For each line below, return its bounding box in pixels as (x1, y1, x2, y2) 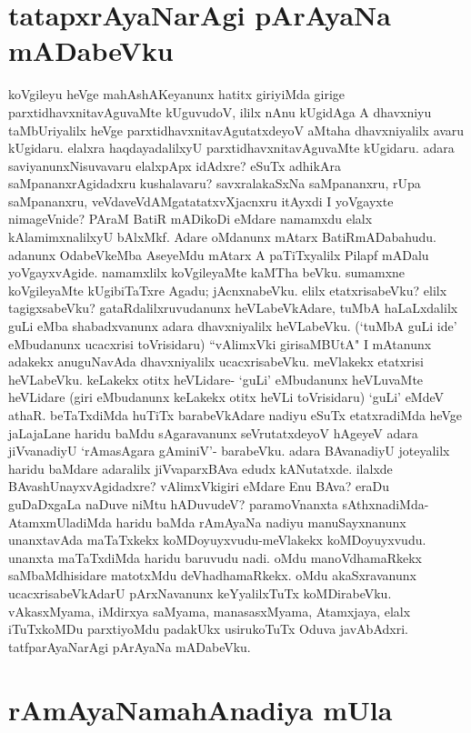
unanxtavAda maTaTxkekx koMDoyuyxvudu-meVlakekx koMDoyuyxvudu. (8, 530, 426, 549)
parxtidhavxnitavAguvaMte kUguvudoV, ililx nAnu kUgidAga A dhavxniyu (8, 102, 432, 121)
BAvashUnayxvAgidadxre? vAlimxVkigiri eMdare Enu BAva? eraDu (8, 477, 390, 496)
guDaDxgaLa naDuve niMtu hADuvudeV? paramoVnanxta (8, 494, 338, 513)
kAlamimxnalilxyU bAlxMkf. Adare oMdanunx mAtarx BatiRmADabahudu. (8, 227, 436, 246)
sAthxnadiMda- (342, 494, 429, 513)
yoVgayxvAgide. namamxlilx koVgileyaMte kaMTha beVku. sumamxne (8, 263, 406, 282)
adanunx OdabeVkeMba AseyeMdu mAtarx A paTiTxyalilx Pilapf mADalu (8, 245, 429, 264)
